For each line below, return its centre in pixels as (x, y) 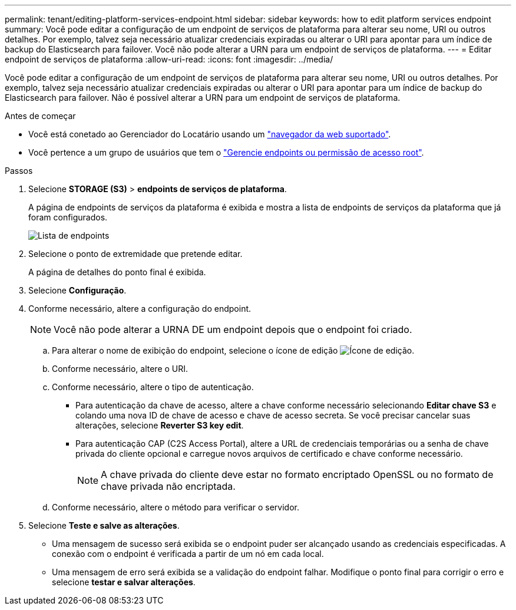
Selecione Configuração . (77, 290)
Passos (19, 171)
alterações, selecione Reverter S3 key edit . (160, 425)
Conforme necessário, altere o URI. (120, 369)
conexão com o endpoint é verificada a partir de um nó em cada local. (188, 554)
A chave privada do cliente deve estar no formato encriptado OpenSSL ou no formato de (297, 474)
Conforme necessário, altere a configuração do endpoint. (140, 309)
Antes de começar (40, 116)
